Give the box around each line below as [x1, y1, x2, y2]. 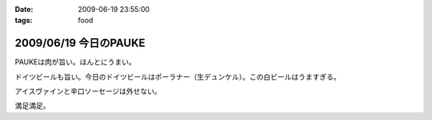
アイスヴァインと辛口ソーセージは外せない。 [14, 87, 162, 96]
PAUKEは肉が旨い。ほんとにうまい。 [14, 57, 136, 67]
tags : [14, 16, 33, 25]
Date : [14, 5, 34, 14]
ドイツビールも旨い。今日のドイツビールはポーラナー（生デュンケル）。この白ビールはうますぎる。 [14, 72, 341, 81]
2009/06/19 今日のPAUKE [14, 37, 146, 50]
